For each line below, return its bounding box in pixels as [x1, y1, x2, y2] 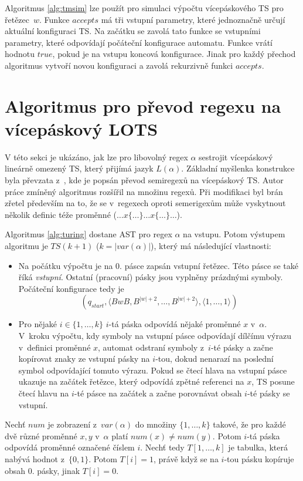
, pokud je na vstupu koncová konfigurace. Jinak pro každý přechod [52, 48, 296, 60]
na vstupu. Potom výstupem [183, 228, 285, 240]
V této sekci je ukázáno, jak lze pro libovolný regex [5, 150, 188, 163]
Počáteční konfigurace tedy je [18, 282, 124, 294]
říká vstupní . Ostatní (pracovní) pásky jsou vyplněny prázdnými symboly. [18, 271, 283, 283]
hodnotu [5, 48, 35, 60]
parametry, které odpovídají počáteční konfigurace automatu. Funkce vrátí [5, 36, 273, 48]
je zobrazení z [47, 418, 97, 430]
